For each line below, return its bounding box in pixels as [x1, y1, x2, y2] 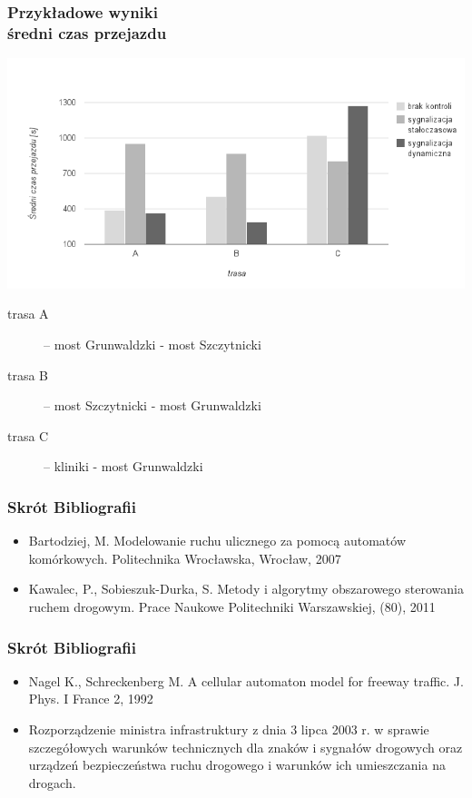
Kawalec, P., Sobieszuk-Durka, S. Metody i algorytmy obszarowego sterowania [28, 579, 464, 598]
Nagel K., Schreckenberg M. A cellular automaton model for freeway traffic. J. [28, 671, 464, 690]
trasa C [7, 426, 49, 445]
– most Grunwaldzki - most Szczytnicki [44, 335, 261, 354]
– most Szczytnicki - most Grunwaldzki [44, 396, 261, 415]
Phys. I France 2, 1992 [28, 689, 153, 708]
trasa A [7, 304, 49, 323]
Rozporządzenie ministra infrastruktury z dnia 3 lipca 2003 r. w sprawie [28, 720, 429, 738]
